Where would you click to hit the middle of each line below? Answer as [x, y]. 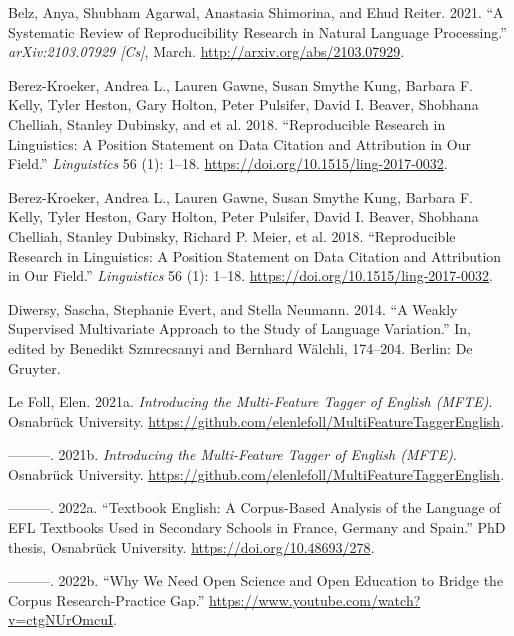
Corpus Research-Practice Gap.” [106, 599]
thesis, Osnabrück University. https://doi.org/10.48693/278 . [191, 546]
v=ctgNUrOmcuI [61, 619]
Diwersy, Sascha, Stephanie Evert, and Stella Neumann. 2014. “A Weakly [233, 308]
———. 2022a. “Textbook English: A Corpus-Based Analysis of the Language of [254, 507]
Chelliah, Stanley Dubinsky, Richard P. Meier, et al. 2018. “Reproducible [232, 235]
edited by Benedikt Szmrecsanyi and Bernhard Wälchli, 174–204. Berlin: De [240, 347]
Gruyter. [34, 367]
